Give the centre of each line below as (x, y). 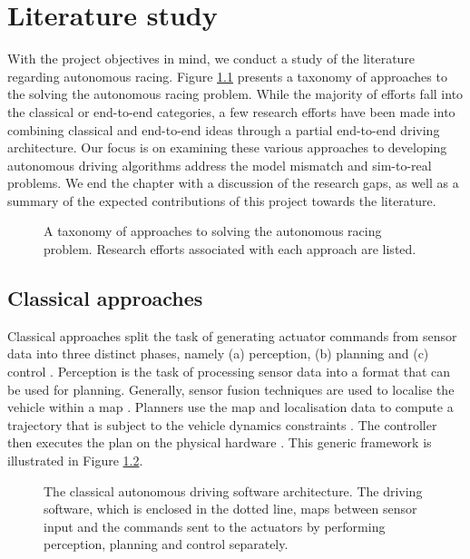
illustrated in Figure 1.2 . (75, 461)
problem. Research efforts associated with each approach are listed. (230, 249)
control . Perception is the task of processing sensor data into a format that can (229, 372)
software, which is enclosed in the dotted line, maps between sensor (230, 509)
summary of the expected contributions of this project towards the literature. (222, 200)
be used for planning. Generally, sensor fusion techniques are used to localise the (231, 389)
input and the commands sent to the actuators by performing (215, 526)
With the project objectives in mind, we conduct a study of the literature (211, 59)
